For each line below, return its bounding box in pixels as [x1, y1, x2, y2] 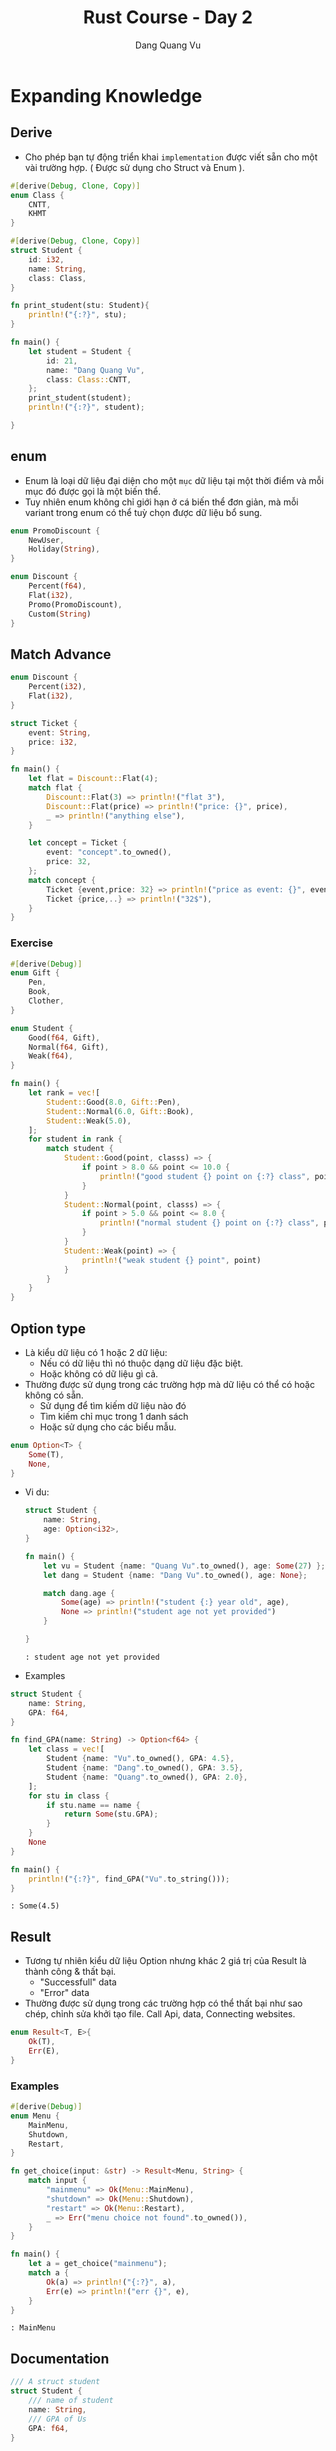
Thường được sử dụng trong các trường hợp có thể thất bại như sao [24, 1997, 303, 2010]
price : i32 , [28, 737, 78, 747]
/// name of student [28, 2396, 114, 2406]
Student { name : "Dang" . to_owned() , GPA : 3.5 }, [46, 1763, 244, 1773]
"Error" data [39, 1987, 90, 1999]
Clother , [28, 996, 65, 1006]
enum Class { [10, 190, 65, 200]
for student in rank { [28, 1134, 123, 1145]
